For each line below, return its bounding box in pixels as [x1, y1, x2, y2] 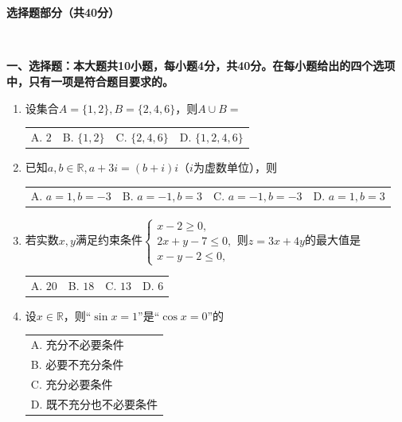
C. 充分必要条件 [30, 375, 113, 392]
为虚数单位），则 [193, 159, 277, 175]
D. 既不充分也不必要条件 [30, 395, 158, 412]
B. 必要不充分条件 [30, 356, 124, 373]
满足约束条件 [75, 231, 142, 248]
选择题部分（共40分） [6, 4, 120, 21]
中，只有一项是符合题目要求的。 [6, 72, 174, 89]
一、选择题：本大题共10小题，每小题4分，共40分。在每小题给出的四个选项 [6, 57, 396, 74]
